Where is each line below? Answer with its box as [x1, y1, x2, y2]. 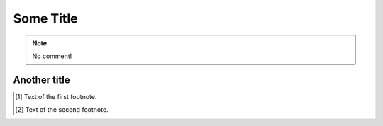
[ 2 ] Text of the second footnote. [15, 105, 109, 114]
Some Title [13, 11, 78, 26]
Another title [13, 74, 70, 86]
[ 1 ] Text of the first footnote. [15, 92, 97, 101]
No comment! [32, 52, 72, 60]
